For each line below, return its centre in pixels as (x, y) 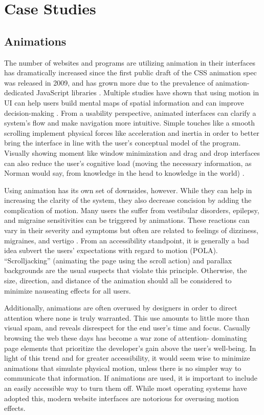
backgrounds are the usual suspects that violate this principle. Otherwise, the (126, 270)
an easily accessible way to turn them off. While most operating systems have (126, 388)
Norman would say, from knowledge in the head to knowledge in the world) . (124, 173)
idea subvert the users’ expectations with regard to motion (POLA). (111, 250)
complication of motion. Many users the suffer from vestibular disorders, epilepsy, (132, 210)
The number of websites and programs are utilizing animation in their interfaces (130, 62)
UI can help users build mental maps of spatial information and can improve (124, 102)
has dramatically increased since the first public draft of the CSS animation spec (130, 72)
